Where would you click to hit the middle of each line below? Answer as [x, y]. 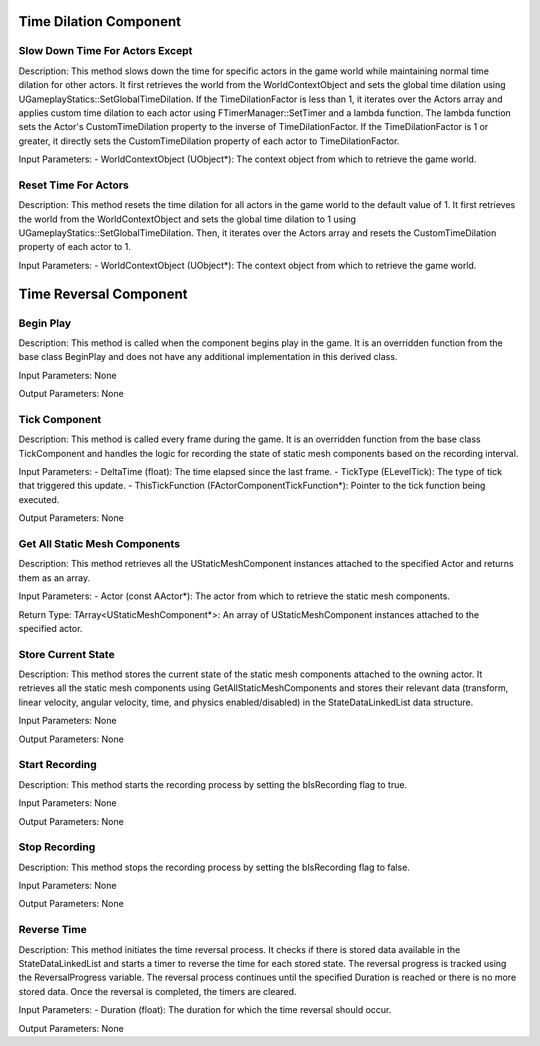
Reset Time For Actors [73, 185]
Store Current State [66, 654]
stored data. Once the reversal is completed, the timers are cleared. [157, 991]
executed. [39, 499]
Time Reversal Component [103, 293]
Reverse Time [52, 930]
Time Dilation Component [100, 21]
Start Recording [57, 765]
